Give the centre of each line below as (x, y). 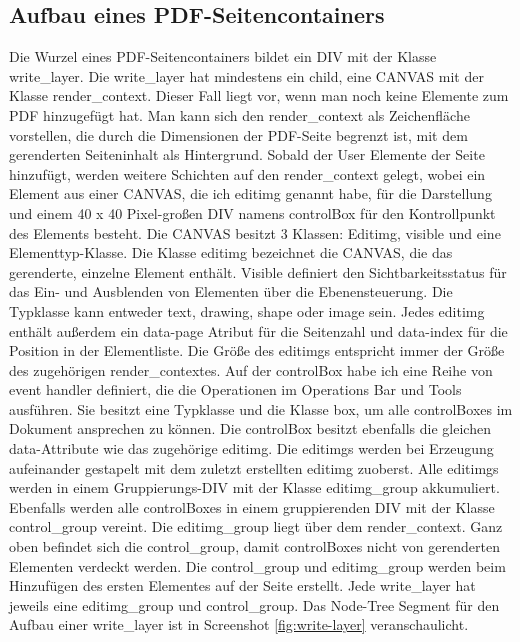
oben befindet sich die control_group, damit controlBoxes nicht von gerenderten (254, 546)
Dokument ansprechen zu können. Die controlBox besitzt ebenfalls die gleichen (250, 428)
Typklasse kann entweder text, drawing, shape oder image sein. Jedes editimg (247, 310)
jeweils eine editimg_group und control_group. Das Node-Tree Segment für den (254, 604)
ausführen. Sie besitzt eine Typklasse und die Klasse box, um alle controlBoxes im (261, 408)
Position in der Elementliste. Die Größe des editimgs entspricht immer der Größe (257, 350)
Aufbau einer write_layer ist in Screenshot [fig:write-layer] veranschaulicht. (239, 624)
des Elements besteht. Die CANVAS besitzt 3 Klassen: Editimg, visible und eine (255, 232)
